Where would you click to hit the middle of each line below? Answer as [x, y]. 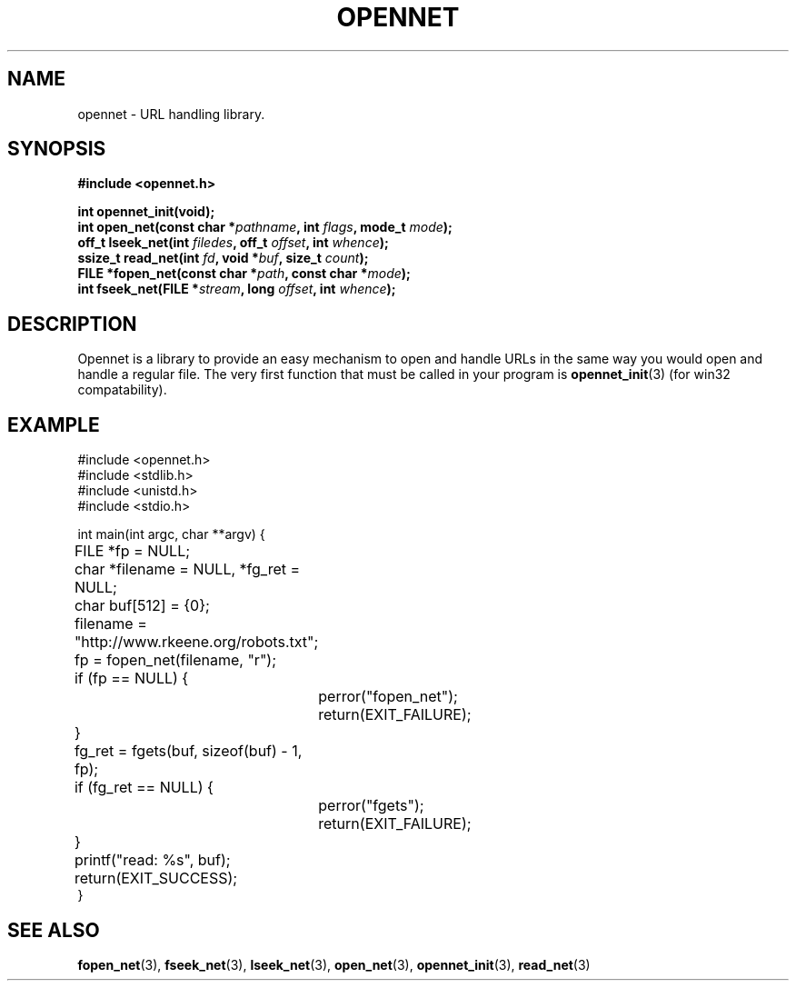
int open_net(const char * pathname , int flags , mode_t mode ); [265, 227]
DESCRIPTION [72, 324]
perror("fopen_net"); [388, 697]
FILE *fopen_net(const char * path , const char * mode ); [244, 274]
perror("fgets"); [371, 806]
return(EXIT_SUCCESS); [156, 878]
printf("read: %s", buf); [152, 860]
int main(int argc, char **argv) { [171, 534]
